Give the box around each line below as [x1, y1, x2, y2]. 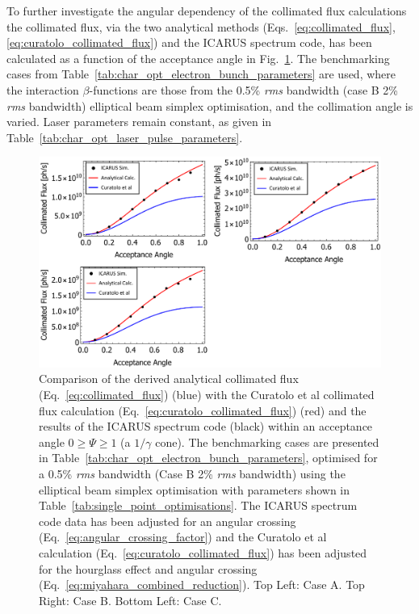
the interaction [6, 81, 79, 98]
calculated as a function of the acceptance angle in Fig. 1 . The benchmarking [6, 49, 390, 66]
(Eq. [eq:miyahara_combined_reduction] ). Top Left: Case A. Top [39, 576, 365, 593]
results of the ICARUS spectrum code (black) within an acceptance [39, 418, 373, 435]
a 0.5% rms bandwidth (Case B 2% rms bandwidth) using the [39, 465, 346, 482]
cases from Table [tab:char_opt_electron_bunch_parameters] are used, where [6, 65, 396, 82]
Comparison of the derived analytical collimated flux [39, 370, 299, 387]
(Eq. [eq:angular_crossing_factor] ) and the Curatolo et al [39, 528, 327, 545]
